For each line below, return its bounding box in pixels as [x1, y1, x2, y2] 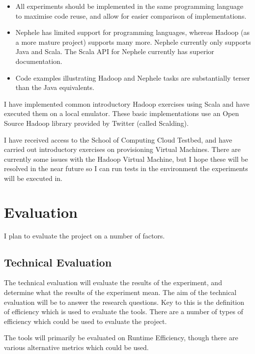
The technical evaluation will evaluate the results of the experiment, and [4, 277, 222, 288]
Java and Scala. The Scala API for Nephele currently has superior [15, 46, 214, 57]
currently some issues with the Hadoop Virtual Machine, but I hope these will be [4, 153, 248, 164]
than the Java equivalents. [15, 82, 94, 92]
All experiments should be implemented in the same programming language [15, 1, 243, 11]
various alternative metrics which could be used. [4, 342, 149, 352]
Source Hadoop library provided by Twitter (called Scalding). [4, 118, 189, 128]
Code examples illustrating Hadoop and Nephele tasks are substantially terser [15, 72, 250, 83]
